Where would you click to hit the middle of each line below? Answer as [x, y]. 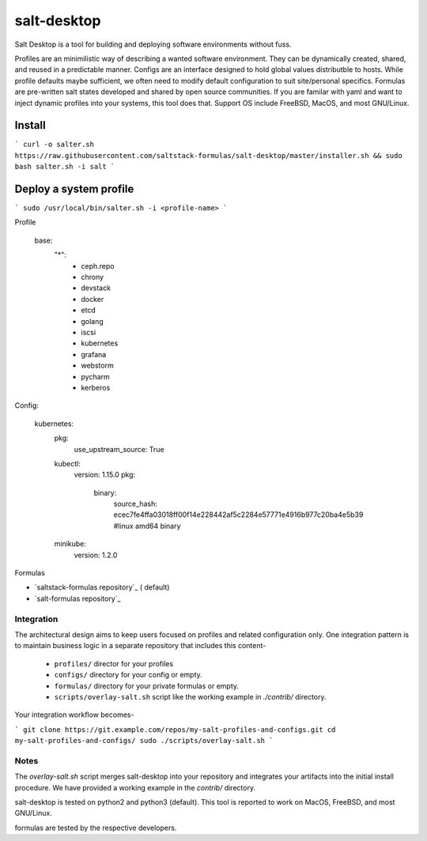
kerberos [96, 387]
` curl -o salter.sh [55, 145]
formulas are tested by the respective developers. [96, 828]
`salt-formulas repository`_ [77, 598]
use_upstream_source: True [119, 449]
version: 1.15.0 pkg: [105, 475]
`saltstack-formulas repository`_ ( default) [102, 587]
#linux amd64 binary [147, 526]
